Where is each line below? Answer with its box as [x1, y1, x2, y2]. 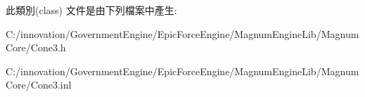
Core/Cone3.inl [6, 77, 72, 92]
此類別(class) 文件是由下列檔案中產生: [6, 3, 177, 17]
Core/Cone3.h [6, 40, 66, 55]
